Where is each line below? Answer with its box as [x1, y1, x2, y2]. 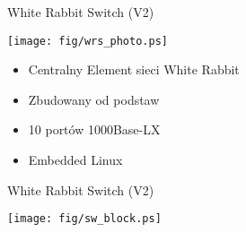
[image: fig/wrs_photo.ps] [7, 34, 168, 47]
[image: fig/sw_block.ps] [7, 212, 162, 226]
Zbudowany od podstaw [28, 90, 160, 108]
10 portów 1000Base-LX [28, 120, 161, 139]
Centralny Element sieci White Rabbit [28, 60, 240, 79]
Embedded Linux [28, 150, 123, 169]
